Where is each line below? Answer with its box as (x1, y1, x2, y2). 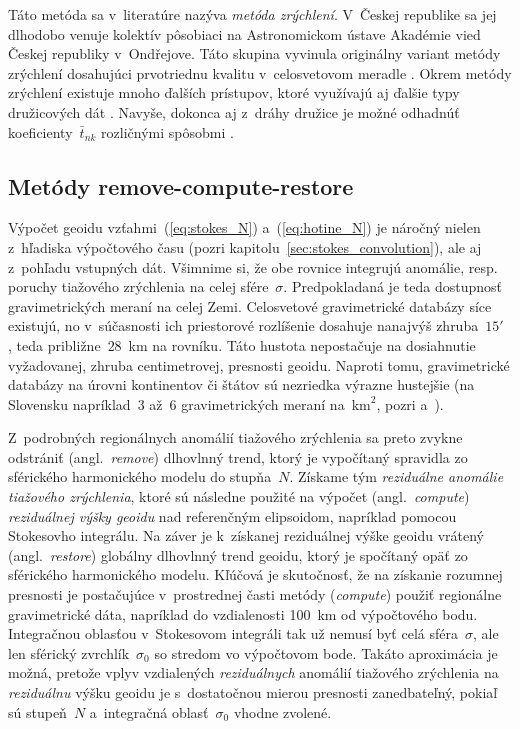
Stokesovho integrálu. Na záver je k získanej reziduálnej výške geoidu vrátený (8, 525, 484, 546)
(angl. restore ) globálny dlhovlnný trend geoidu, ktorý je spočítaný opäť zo (8, 544, 468, 565)
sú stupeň (8, 701, 67, 722)
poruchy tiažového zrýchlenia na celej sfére (8, 276, 269, 297)
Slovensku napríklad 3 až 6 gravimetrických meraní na (8, 393, 345, 414)
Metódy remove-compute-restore (8, 170, 354, 201)
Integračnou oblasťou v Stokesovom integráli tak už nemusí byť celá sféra (8, 623, 458, 644)
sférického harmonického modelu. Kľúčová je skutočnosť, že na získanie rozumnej (8, 564, 503, 585)
